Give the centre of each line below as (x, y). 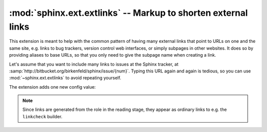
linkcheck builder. (43, 116)
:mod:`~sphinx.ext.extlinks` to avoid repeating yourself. (65, 78)
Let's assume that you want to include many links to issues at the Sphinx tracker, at (94, 64)
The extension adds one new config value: (52, 87)
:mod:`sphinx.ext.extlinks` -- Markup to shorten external (129, 13)
